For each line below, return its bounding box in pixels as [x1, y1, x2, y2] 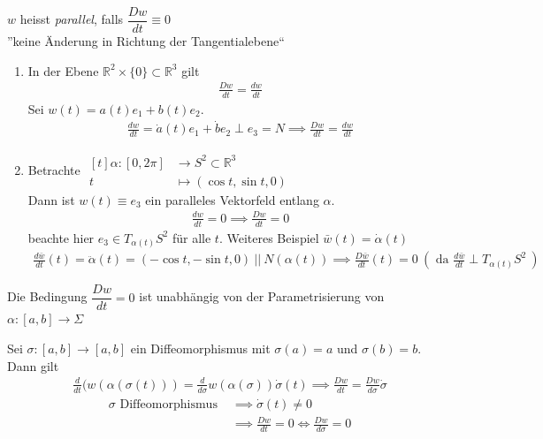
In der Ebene [27, 61, 99, 79]
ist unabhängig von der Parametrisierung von [139, 287, 385, 306]
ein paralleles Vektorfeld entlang [145, 190, 319, 208]
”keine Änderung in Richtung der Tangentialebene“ [7, 32, 285, 50]
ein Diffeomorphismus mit [130, 339, 271, 358]
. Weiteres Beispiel [218, 228, 319, 246]
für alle [172, 228, 211, 246]
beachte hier [27, 228, 95, 246]
